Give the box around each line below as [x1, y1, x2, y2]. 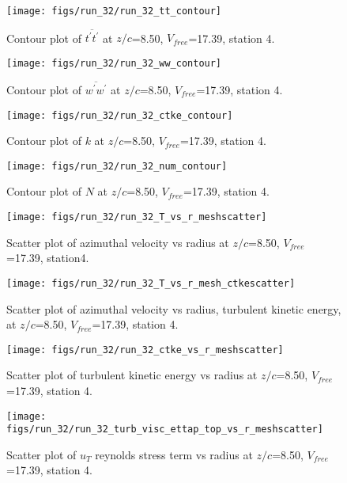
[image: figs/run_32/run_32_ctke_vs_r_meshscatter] [6, 344, 284, 356]
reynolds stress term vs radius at [95, 446, 253, 462]
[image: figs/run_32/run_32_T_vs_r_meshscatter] [6, 211, 267, 223]
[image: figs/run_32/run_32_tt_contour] [6, 6, 222, 17]
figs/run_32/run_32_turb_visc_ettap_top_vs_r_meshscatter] [6, 424, 323, 435]
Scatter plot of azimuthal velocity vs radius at [6, 234, 229, 250]
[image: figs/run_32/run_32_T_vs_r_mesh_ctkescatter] [6, 277, 296, 289]
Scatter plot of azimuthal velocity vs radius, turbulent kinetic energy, [6, 300, 341, 317]
